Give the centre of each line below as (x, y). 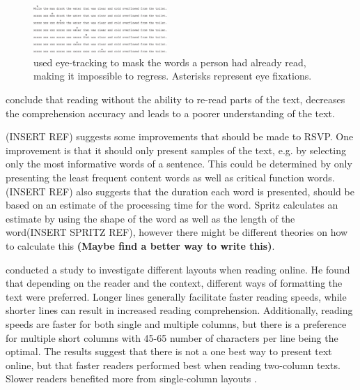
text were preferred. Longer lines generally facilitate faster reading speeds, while (176, 296)
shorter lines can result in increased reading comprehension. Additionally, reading (179, 310)
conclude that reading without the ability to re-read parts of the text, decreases (175, 99)
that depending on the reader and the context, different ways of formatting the (174, 283)
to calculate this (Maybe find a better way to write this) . (140, 245)
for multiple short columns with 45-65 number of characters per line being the (172, 337)
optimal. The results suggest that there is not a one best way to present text (169, 351)
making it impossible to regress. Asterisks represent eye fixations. (173, 76)
